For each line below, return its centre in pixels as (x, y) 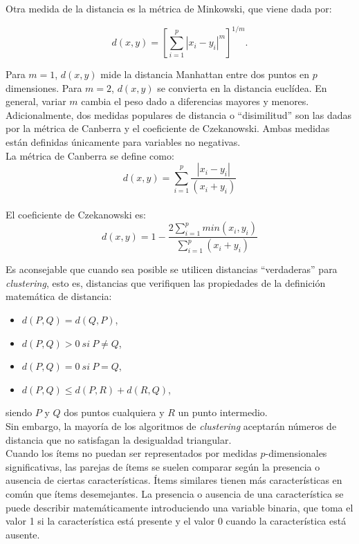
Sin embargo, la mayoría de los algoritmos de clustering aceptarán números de (171, 425)
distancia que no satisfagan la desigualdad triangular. (119, 439)
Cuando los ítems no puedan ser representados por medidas (131, 453)
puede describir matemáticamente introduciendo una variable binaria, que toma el (179, 507)
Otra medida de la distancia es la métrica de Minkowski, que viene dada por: (169, 8)
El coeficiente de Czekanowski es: (76, 214)
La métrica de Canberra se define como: (90, 155)
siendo (19, 412)
